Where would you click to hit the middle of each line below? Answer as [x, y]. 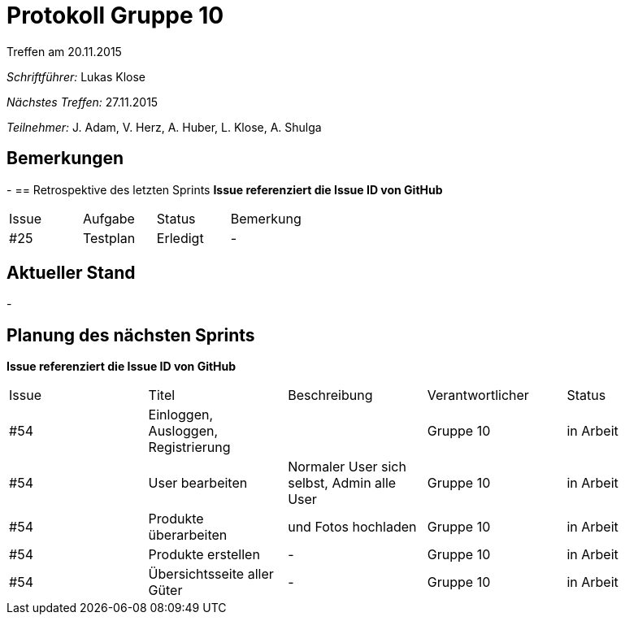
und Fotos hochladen [352, 527]
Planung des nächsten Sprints [131, 335]
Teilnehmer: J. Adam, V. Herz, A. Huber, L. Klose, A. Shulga [164, 127]
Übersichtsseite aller [211, 574]
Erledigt [180, 238]
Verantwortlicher [478, 395]
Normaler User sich [347, 467]
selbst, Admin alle [342, 483]
